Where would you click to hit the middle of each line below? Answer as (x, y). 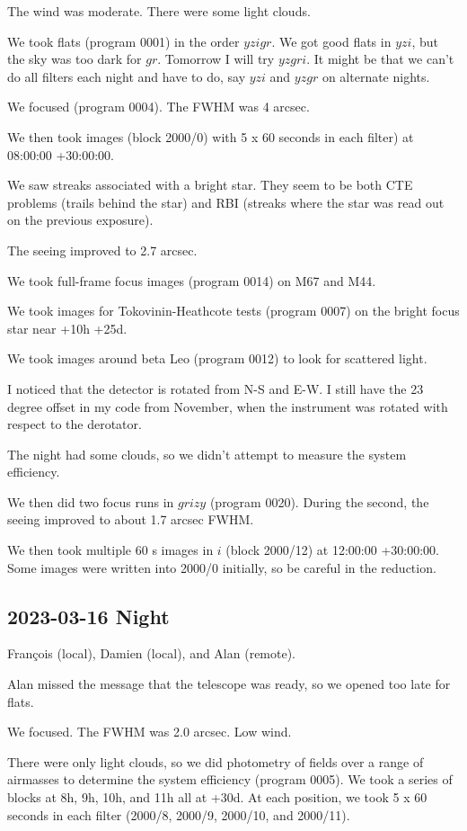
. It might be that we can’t (380, 59)
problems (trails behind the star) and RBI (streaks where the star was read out (226, 202)
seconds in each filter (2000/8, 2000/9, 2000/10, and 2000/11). (179, 814)
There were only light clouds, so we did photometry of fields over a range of (216, 761)
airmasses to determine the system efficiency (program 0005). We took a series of (230, 779)
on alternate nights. (376, 76)
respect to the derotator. (75, 424)
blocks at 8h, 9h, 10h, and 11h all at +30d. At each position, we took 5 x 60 (217, 797)
